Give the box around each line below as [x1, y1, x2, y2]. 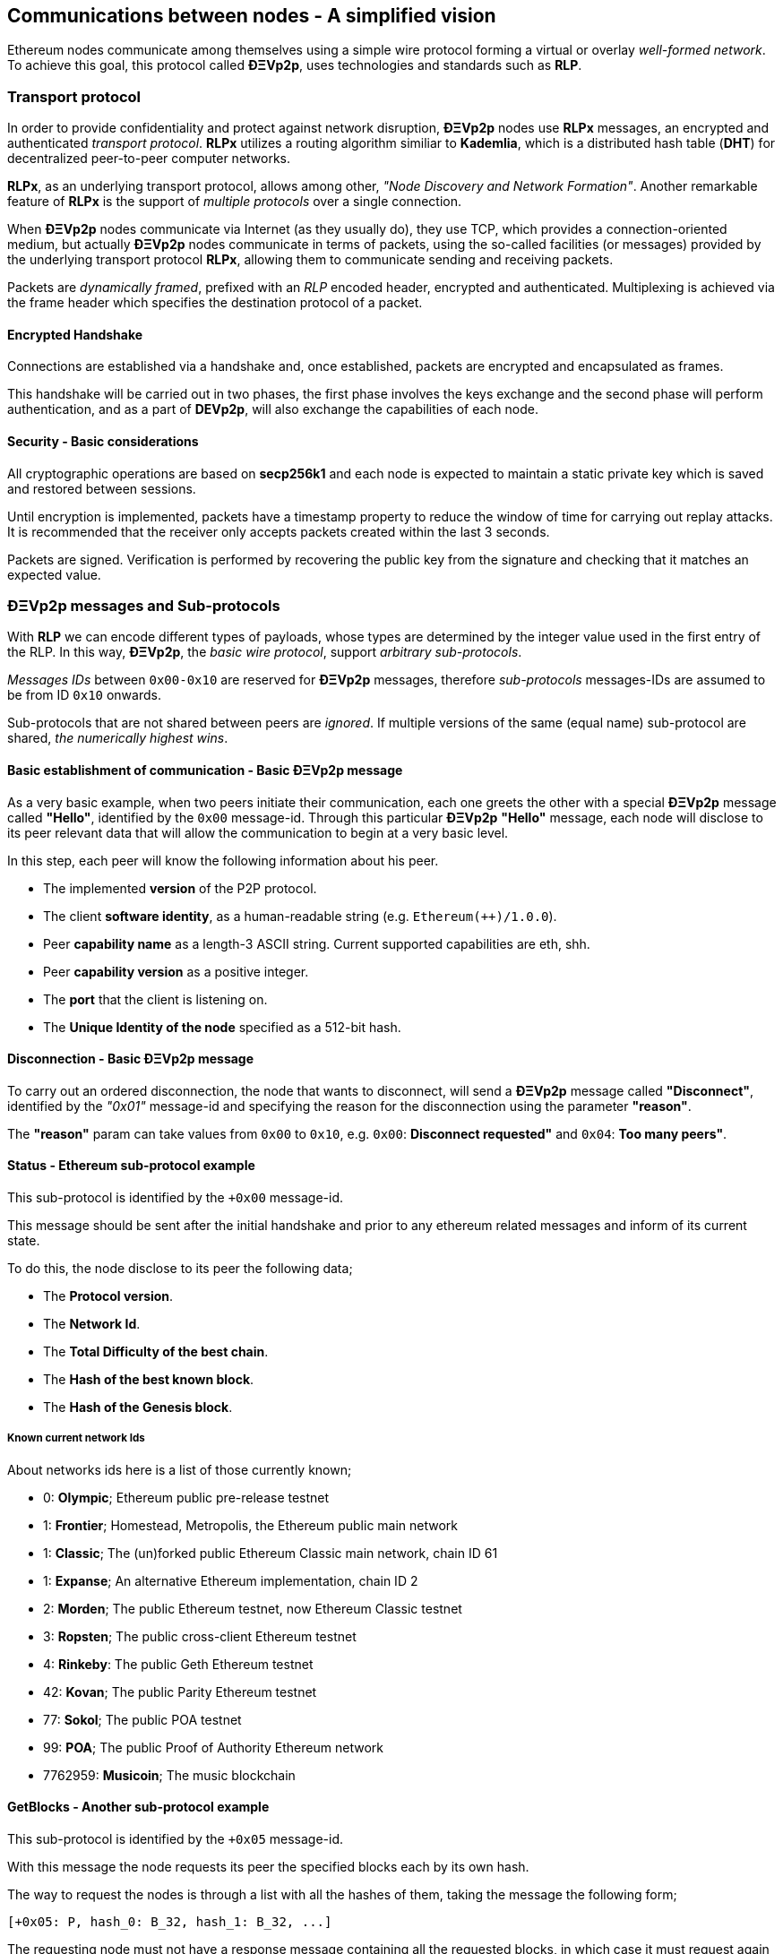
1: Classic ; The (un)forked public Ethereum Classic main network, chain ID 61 [43, 1545, 498, 1561]
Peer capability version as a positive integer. [43, 963, 309, 979]
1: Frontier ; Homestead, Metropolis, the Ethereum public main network [43, 1517, 459, 1533]
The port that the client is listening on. [43, 991, 268, 1007]
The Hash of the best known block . [43, 1372, 254, 1388]
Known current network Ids [7, 1432, 145, 1445]
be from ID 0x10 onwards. [7, 687, 161, 703]
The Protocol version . [43, 1288, 174, 1304]
